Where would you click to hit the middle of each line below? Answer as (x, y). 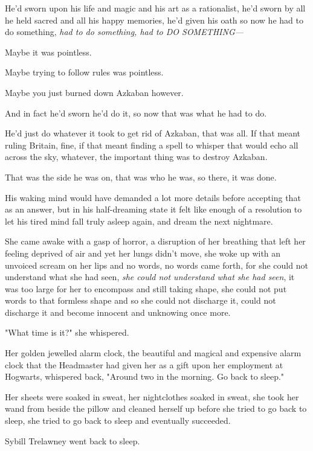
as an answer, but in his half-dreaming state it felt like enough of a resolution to (153, 209)
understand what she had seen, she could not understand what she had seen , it (150, 277)
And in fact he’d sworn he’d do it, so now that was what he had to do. (136, 113)
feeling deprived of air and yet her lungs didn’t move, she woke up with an (143, 253)
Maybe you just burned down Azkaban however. (94, 92)
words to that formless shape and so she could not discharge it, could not (140, 300)
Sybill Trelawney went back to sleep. (73, 440)
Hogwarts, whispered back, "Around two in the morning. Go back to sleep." (145, 376)
